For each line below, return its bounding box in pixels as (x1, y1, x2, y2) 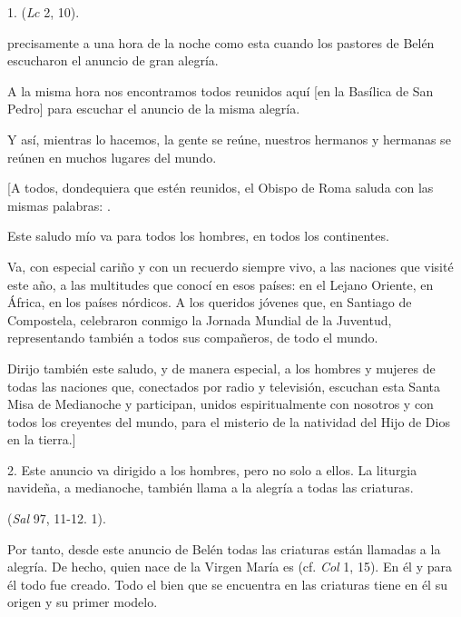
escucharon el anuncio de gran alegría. (7, 51, 219, 70)
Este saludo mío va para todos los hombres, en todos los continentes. (7, 226, 389, 245)
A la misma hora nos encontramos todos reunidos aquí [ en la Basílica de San (7, 81, 434, 100)
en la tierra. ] (7, 430, 76, 449)
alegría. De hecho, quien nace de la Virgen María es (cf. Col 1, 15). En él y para (7, 557, 452, 576)
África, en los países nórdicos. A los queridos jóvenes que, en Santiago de (7, 293, 412, 312)
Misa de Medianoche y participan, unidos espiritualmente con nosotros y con (7, 394, 434, 413)
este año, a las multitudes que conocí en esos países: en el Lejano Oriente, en (7, 274, 434, 294)
